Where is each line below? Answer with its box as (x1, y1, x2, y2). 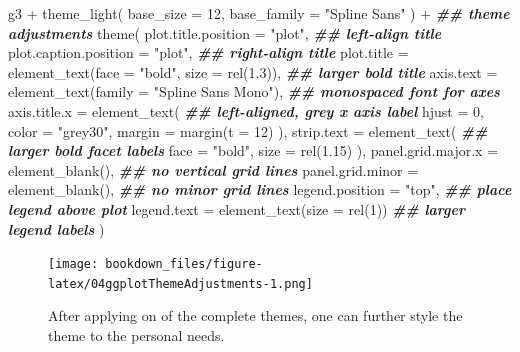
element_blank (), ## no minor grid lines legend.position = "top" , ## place (8, 179, 512, 200)
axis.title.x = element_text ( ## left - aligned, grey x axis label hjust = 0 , (8, 100, 484, 121)
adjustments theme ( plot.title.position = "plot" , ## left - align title (8, 22, 442, 43)
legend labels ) (8, 218, 105, 239)
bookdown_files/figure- (105, 257, 263, 272)
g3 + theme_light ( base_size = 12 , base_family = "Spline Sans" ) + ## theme (8, 3, 510, 23)
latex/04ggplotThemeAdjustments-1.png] (48, 276, 313, 291)
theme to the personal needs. (48, 325, 225, 346)
